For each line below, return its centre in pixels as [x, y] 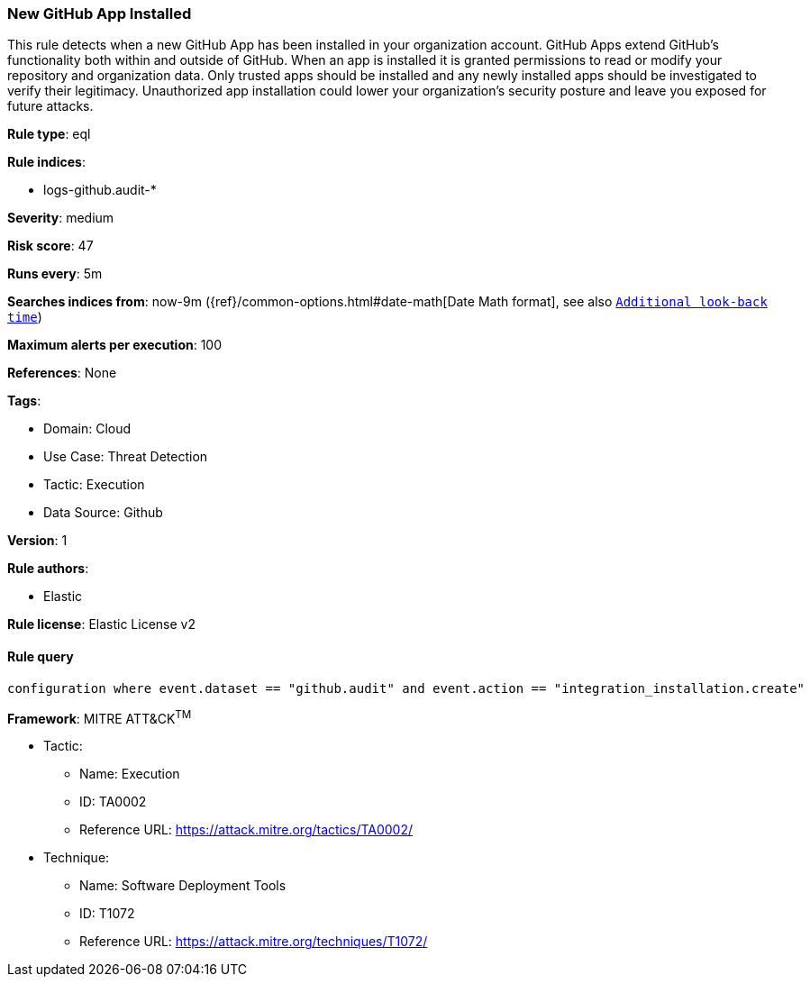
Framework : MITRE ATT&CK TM [100, 717]
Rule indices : [46, 162]
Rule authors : [48, 569]
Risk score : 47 [50, 246]
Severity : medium [61, 218]
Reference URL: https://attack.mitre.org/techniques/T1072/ [254, 942]
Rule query [41, 656]
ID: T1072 [107, 914]
